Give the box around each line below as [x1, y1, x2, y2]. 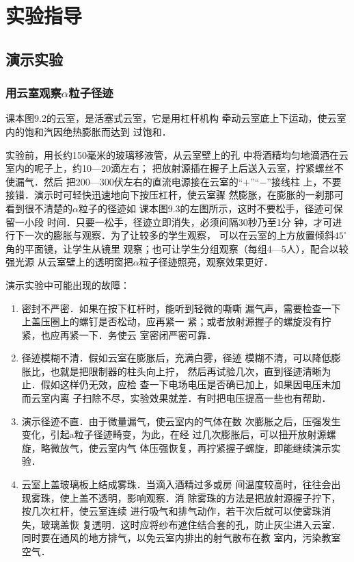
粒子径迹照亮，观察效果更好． [139, 255, 273, 269]
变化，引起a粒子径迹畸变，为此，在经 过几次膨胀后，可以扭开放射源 [21, 427, 327, 442]
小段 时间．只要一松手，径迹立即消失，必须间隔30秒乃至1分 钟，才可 [24, 214, 333, 229]
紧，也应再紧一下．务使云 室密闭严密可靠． [21, 327, 217, 342]
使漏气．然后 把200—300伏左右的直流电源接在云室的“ [5, 174, 243, 188]
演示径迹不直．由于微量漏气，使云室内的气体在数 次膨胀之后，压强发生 [21, 413, 341, 428]
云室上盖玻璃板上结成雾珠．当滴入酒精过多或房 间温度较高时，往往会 [21, 477, 331, 491]
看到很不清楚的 [5, 201, 72, 215]
